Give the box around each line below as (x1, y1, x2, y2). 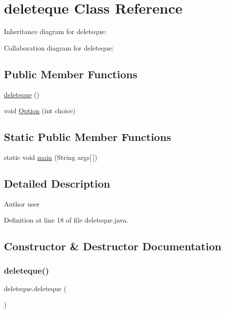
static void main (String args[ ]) (4, 152, 97, 162)
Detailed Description (4, 175, 111, 191)
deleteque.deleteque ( (4, 283, 67, 293)
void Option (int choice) (4, 105, 76, 116)
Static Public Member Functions (4, 129, 171, 144)
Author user (4, 198, 40, 209)
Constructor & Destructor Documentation (4, 239, 222, 254)
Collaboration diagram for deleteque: (4, 42, 114, 52)
